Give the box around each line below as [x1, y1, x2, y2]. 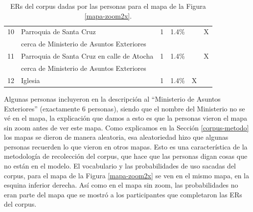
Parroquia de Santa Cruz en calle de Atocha [21, 51, 154, 61]
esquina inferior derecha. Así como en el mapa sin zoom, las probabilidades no [4, 180, 238, 190]
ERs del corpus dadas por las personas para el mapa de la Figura [10, 1, 206, 11]
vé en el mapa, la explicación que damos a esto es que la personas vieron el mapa [4, 113, 247, 123]
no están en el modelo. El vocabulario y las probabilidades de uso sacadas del [4, 161, 236, 171]
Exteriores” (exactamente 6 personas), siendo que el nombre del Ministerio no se [4, 103, 245, 113]
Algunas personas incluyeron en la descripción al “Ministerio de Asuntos [4, 93, 221, 104]
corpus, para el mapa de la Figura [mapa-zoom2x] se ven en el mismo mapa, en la [4, 170, 250, 180]
